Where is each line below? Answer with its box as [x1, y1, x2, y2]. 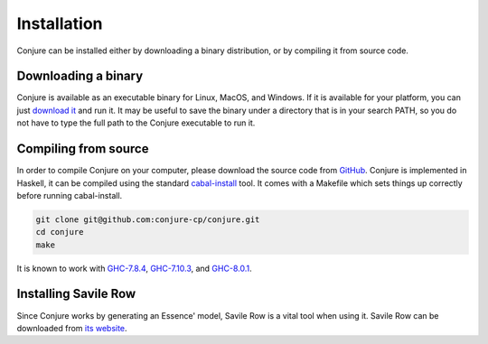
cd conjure [35, 227, 84, 237]
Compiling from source [16, 141, 149, 157]
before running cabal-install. [16, 190, 123, 200]
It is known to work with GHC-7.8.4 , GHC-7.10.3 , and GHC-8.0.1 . [16, 263, 252, 274]
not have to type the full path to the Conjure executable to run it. [16, 117, 256, 128]
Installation [16, 14, 103, 33]
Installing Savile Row [16, 286, 136, 302]
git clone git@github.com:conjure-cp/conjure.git [35, 214, 260, 225]
